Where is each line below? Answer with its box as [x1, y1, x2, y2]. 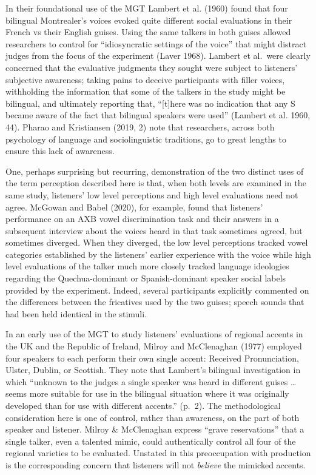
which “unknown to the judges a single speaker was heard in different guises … [5, 375, 297, 388]
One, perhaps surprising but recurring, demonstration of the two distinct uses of [5, 164, 304, 177]
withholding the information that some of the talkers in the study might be [5, 85, 286, 98]
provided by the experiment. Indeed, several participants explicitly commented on [5, 283, 309, 296]
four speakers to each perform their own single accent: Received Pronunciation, [5, 351, 299, 364]
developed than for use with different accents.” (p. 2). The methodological [5, 399, 281, 411]
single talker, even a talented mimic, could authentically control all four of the [5, 434, 296, 447]
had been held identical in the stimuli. [5, 307, 147, 320]
